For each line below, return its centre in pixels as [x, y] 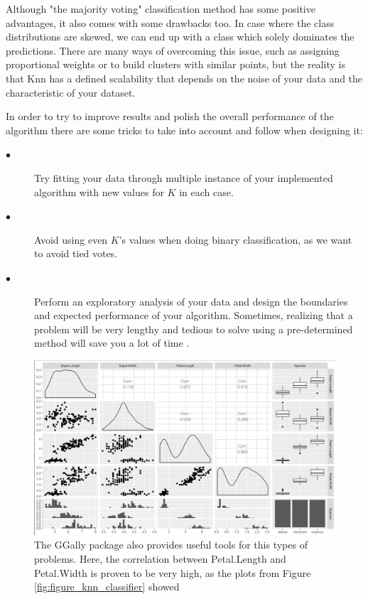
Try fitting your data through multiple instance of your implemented [184, 177]
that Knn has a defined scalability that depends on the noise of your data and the [184, 78]
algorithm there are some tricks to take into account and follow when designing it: [184, 130]
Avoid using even [71, 239]
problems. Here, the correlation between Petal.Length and [160, 559]
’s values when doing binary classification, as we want [236, 239]
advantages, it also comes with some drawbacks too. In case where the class [170, 22]
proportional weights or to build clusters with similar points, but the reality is [175, 64]
